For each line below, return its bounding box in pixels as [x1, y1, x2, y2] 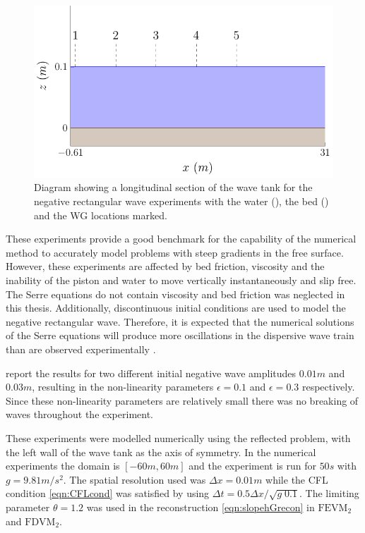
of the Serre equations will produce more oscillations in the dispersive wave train [6, 328, 354, 343]
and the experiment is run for [189, 458, 316, 473]
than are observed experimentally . [6, 341, 156, 356]
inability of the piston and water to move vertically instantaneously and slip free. [6, 273, 357, 287]
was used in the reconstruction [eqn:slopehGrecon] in [86, 499, 315, 514]
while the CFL [265, 472, 328, 486]
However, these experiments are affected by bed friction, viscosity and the [6, 259, 325, 274]
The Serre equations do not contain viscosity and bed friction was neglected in [6, 286, 345, 301]
